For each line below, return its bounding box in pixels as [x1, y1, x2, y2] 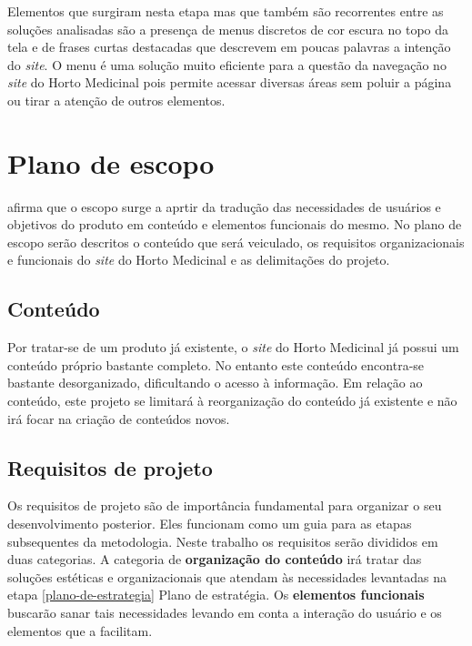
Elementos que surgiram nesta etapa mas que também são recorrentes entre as [7, 2, 444, 20]
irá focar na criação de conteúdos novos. [7, 409, 230, 428]
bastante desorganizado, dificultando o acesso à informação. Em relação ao [7, 373, 423, 392]
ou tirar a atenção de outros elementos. [7, 90, 226, 109]
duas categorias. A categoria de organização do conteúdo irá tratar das [7, 550, 422, 569]
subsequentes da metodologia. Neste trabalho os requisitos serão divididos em [7, 531, 438, 550]
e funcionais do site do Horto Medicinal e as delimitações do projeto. [7, 250, 390, 269]
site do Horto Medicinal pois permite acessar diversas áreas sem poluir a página [7, 73, 452, 92]
